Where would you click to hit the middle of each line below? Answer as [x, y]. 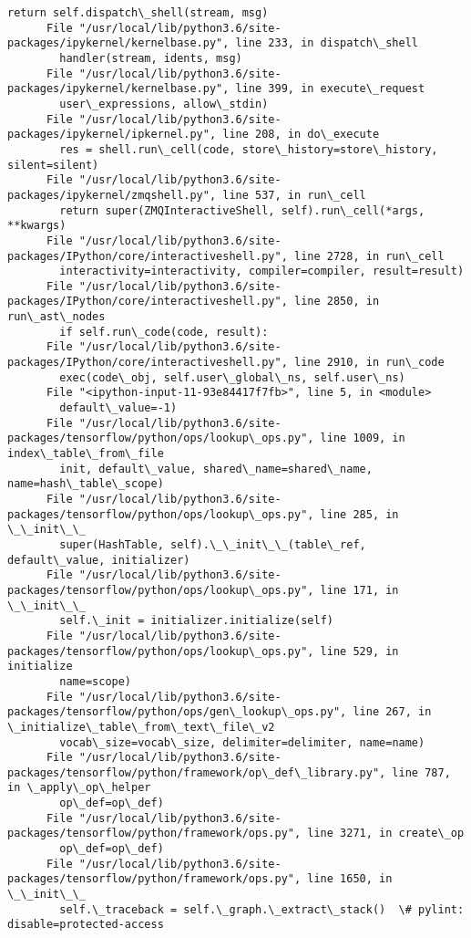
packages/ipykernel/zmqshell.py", [112, 195]
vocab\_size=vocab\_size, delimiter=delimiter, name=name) [242, 742]
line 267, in [392, 712]
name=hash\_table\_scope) [86, 484]
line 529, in [359, 651]
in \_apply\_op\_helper [79, 788]
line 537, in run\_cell [294, 195]
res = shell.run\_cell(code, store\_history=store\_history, [249, 149]
